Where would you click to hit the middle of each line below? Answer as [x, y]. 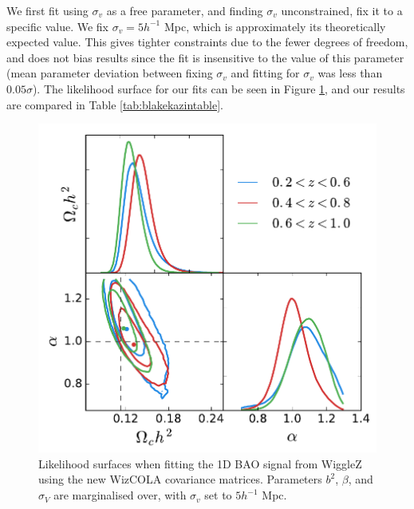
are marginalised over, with [120, 495]
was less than [350, 73]
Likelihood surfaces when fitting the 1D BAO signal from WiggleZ [200, 463]
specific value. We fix [58, 26]
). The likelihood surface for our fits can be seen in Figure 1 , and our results [219, 88]
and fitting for [265, 73]
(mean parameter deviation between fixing [110, 73]
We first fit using [47, 10]
